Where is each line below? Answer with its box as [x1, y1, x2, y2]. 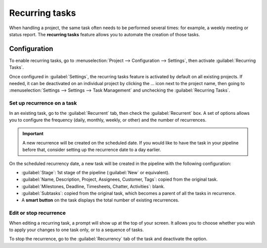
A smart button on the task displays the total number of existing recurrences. [21, 197, 179, 203]
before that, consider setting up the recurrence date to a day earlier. [22, 147, 161, 153]
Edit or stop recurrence [9, 209, 66, 216]
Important [22, 131, 44, 137]
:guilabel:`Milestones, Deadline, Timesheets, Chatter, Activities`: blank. [21, 183, 165, 189]
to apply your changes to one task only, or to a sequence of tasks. [9, 227, 144, 233]
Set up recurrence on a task [9, 99, 77, 106]
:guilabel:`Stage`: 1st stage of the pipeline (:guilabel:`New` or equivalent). [21, 169, 170, 175]
